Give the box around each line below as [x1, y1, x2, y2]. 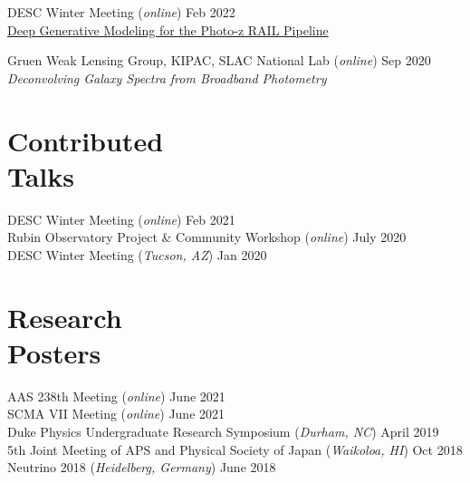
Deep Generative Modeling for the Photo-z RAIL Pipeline [7, 20, 329, 39]
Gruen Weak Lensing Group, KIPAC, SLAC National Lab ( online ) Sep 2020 [7, 51, 431, 70]
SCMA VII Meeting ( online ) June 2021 [7, 404, 225, 423]
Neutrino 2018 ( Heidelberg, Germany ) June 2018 [7, 458, 276, 477]
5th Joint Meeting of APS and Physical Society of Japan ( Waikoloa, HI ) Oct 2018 [7, 440, 463, 459]
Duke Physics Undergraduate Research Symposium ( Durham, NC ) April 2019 [7, 421, 439, 440]
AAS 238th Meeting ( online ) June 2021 [7, 386, 225, 405]
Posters [7, 333, 101, 371]
